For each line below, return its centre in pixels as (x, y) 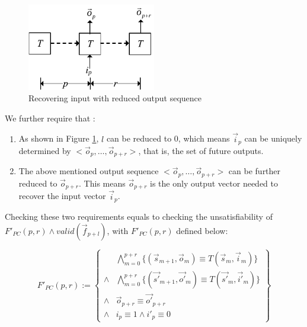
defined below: (202, 230)
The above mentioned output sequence (89, 171)
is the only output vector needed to (214, 183)
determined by (45, 150)
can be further (255, 171)
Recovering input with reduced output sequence (115, 98)
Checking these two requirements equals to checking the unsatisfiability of (139, 217)
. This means (102, 183)
